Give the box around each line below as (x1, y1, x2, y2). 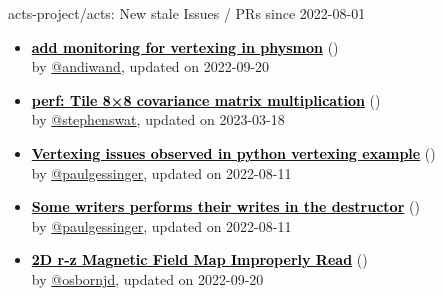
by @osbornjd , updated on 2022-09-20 (31, 268, 264, 289)
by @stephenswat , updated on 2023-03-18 (31, 109, 285, 130)
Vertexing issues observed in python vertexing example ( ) (31, 142, 436, 163)
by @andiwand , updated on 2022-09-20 (31, 56, 270, 77)
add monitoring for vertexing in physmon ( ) (31, 36, 339, 57)
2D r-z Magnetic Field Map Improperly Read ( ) (31, 249, 368, 270)
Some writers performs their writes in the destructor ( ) (31, 196, 420, 217)
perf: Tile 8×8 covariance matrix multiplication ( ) (31, 89, 381, 110)
